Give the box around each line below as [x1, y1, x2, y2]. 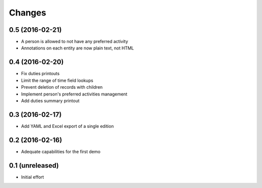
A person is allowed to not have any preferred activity [21, 39, 129, 45]
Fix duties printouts [21, 71, 60, 77]
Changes [9, 7, 46, 18]
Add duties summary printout [21, 97, 80, 104]
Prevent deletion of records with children [21, 84, 103, 90]
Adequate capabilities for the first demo [21, 148, 100, 155]
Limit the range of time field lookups [21, 78, 94, 83]
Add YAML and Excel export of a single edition [21, 123, 114, 129]
